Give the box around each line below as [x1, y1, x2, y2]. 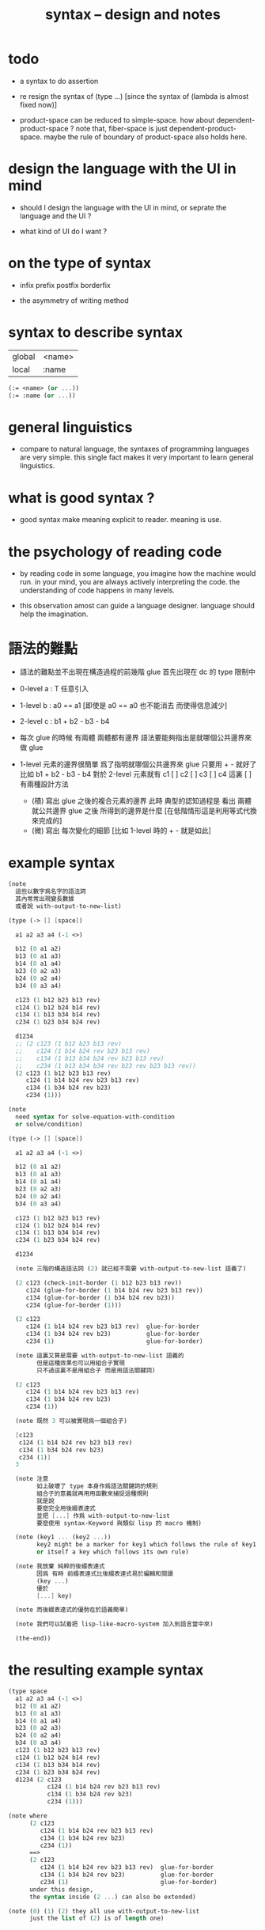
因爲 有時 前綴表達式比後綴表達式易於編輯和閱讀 [36, 1569, 174, 1577]
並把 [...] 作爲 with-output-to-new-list [36, 1512, 170, 1519]
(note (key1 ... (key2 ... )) [15, 1533, 112, 1542]
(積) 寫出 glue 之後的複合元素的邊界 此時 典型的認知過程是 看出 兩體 [31, 797, 252, 806]
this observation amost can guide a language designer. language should [19, 601, 256, 611]
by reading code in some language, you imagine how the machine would [19, 569, 256, 578]
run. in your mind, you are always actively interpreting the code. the [19, 577, 240, 587]
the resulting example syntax [8, 1661, 204, 1679]
